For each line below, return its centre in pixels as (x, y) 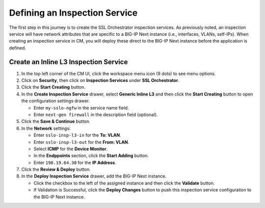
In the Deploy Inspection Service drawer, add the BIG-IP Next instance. (94, 176)
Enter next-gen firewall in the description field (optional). (96, 115)
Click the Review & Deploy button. (56, 169)
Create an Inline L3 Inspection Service (68, 62)
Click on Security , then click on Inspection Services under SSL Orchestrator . (100, 80)
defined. (18, 48)
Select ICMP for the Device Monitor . (71, 149)
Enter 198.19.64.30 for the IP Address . (75, 162)
